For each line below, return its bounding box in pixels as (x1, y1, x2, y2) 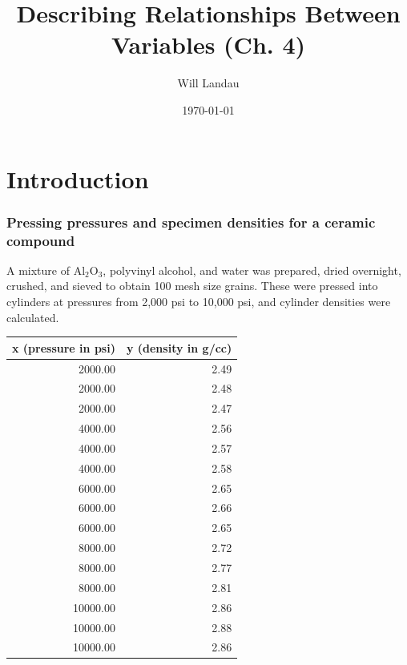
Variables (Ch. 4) (111, 28, 306, 61)
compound (6, 230, 75, 250)
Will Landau (177, 75, 240, 91)
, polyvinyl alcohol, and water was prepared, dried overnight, (103, 261, 401, 278)
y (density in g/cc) (126, 339, 232, 356)
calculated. (6, 308, 59, 325)
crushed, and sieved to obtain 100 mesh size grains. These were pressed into (6, 277, 378, 294)
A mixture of (6, 261, 70, 278)
